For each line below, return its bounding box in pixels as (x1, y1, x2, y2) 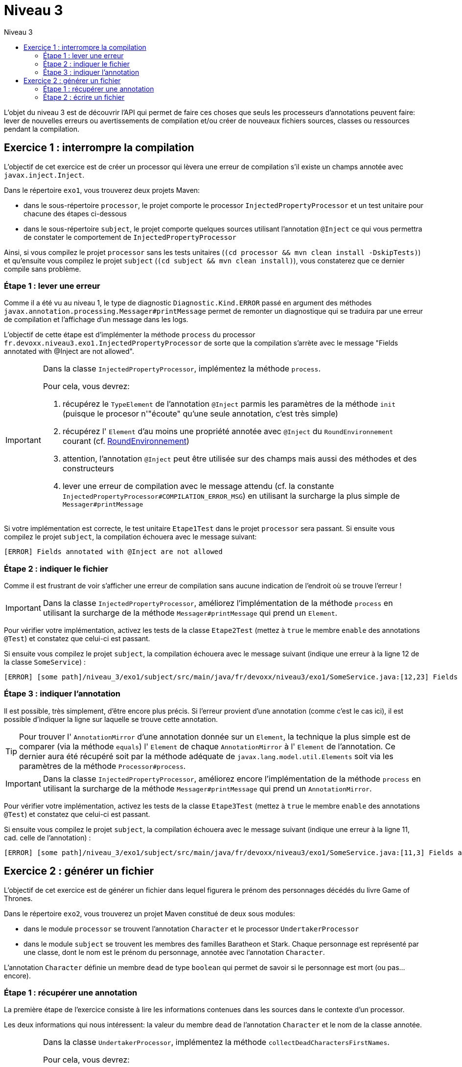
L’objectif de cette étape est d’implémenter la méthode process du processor (4, 330, 255, 339)
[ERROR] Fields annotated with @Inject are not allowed (4, 548, 223, 556)
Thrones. (4, 894, 33, 903)
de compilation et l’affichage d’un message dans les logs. (4, 315, 188, 324)
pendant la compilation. (4, 124, 79, 133)
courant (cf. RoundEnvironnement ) (62, 436, 189, 446)
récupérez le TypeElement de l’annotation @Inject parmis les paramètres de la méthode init (62, 399, 396, 409)
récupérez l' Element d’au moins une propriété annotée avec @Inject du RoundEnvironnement (62, 426, 393, 437)
